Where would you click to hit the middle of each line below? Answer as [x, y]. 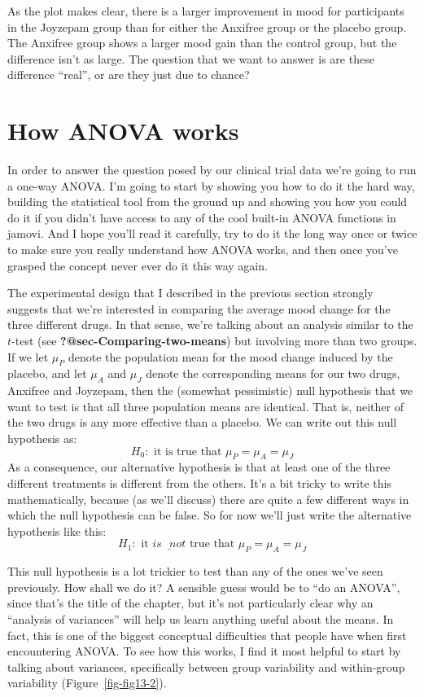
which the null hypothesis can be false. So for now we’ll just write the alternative [210, 515]
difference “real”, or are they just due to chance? [129, 75]
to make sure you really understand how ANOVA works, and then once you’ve [203, 250]
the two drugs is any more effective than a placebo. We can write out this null [202, 422]
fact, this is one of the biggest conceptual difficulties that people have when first [207, 635]
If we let [28, 356]
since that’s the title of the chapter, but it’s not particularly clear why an [190, 603]
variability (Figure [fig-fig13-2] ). [87, 683]
